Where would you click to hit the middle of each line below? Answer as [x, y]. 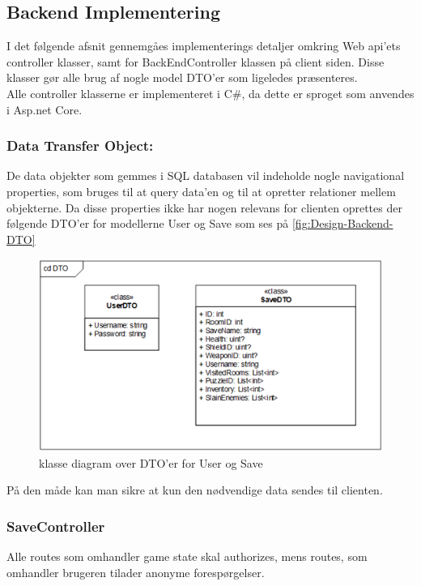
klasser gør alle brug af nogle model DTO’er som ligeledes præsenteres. [182, 77]
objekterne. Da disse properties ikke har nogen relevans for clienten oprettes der [204, 207]
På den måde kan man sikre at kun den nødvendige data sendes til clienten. [195, 490]
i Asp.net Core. [45, 109]
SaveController [56, 526]
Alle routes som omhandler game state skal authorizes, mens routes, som [187, 556]
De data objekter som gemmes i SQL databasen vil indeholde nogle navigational [206, 175]
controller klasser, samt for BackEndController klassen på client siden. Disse [196, 61]
